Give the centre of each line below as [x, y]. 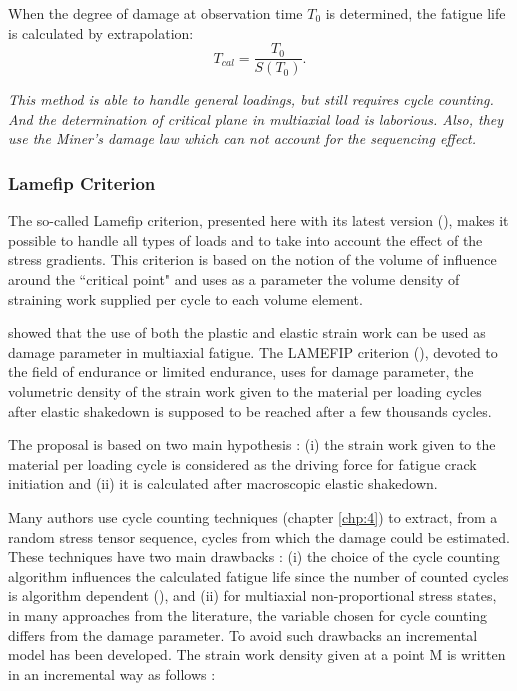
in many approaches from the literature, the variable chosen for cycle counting [248, 614]
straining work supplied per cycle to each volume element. [185, 298]
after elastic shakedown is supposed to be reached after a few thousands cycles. [250, 410]
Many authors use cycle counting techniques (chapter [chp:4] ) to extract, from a [253, 516]
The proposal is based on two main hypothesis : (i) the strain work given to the [252, 444]
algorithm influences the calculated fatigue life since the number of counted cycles [258, 575]
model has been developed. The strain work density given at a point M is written [257, 654]
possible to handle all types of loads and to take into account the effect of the [245, 239]
